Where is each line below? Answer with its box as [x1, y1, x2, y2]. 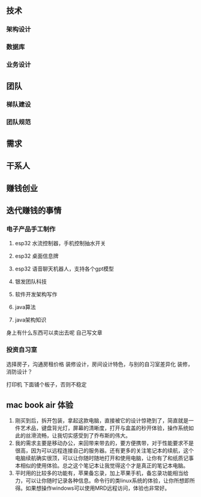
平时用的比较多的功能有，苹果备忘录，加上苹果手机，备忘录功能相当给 [14, 469, 189, 477]
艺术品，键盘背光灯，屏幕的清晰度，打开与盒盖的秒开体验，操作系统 [20, 424, 189, 431]
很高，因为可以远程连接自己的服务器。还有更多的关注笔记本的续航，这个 [14, 447, 194, 454]
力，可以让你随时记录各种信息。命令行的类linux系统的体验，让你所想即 [14, 477, 190, 484]
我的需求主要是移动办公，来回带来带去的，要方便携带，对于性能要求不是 [14, 439, 194, 447]
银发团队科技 [14, 278, 47, 285]
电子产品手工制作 [6, 225, 56, 233]
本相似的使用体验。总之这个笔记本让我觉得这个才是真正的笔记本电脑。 [14, 462, 189, 469]
